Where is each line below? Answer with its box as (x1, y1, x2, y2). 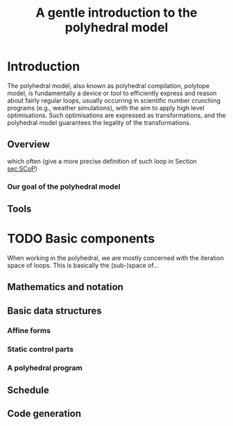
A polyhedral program (7, 363, 83, 373)
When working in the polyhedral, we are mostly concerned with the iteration (7, 254, 224, 262)
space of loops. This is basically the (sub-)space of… (7, 262, 159, 269)
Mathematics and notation (7, 281, 123, 293)
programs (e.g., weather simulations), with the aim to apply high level (7, 103, 205, 112)
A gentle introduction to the (35, 5, 198, 21)
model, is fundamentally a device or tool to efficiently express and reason (7, 89, 217, 97)
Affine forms (7, 325, 51, 335)
